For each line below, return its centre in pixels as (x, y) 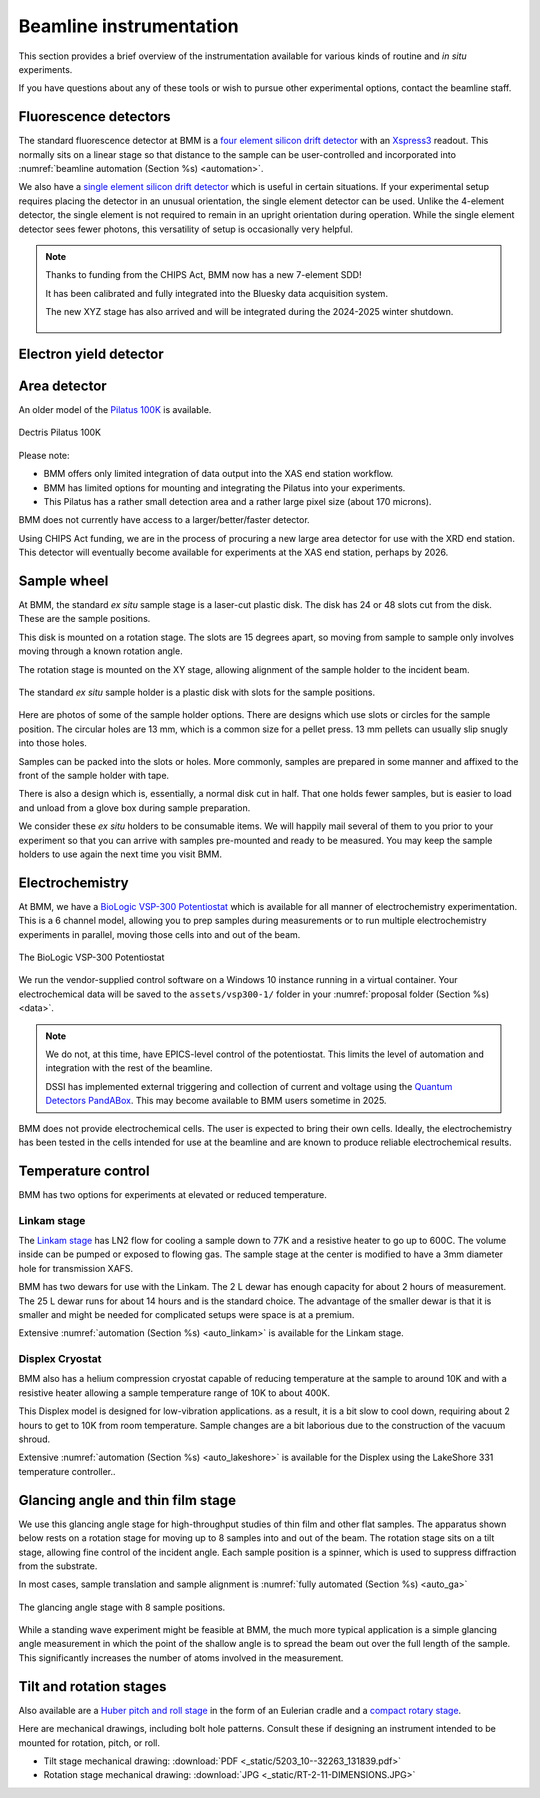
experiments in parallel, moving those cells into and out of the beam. (159, 934)
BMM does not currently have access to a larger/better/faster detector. (164, 520)
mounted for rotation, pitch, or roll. (89, 1742)
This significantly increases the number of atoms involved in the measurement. (181, 1657)
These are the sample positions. (84, 619)
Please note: (44, 455)
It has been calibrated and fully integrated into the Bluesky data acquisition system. (217, 293)
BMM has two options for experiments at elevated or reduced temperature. (172, 1194)
